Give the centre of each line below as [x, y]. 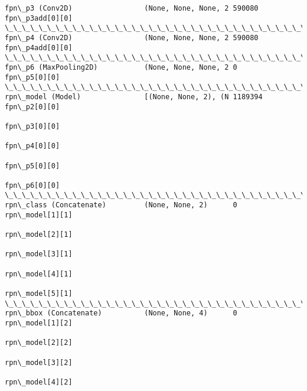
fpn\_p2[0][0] [32, 107]
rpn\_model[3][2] [39, 362]
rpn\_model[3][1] [39, 254]
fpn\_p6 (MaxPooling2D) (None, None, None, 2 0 [121, 67]
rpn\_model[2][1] [39, 235]
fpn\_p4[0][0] [32, 146]
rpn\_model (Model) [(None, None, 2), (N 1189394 [134, 97]
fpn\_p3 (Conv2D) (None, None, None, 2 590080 [132, 8]
